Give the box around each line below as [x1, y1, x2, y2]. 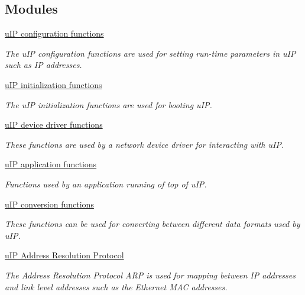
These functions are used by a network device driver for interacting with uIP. [5, 138, 284, 150]
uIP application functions [5, 158, 97, 170]
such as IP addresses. [5, 59, 82, 71]
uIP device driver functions [5, 118, 103, 131]
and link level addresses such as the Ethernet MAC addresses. [5, 280, 228, 293]
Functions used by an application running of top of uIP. [5, 177, 207, 190]
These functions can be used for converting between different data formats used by [5, 218, 300, 230]
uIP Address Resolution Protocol [5, 249, 124, 261]
